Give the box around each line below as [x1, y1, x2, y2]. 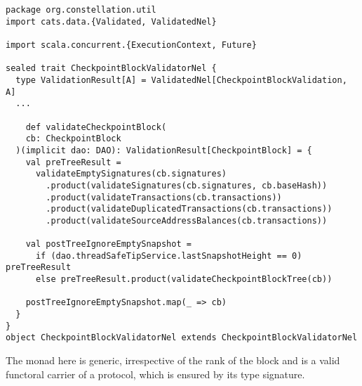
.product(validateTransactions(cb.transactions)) [46, 192, 282, 202]
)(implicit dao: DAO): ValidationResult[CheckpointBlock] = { [15, 145, 312, 155]
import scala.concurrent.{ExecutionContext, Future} [6, 39, 257, 50]
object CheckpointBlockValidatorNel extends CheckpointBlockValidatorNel [6, 333, 358, 343]
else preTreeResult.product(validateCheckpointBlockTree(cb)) [35, 274, 333, 285]
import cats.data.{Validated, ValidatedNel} [6, 16, 217, 27]
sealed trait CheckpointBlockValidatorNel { [6, 63, 217, 74]
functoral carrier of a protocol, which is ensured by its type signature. [6, 366, 305, 381]
